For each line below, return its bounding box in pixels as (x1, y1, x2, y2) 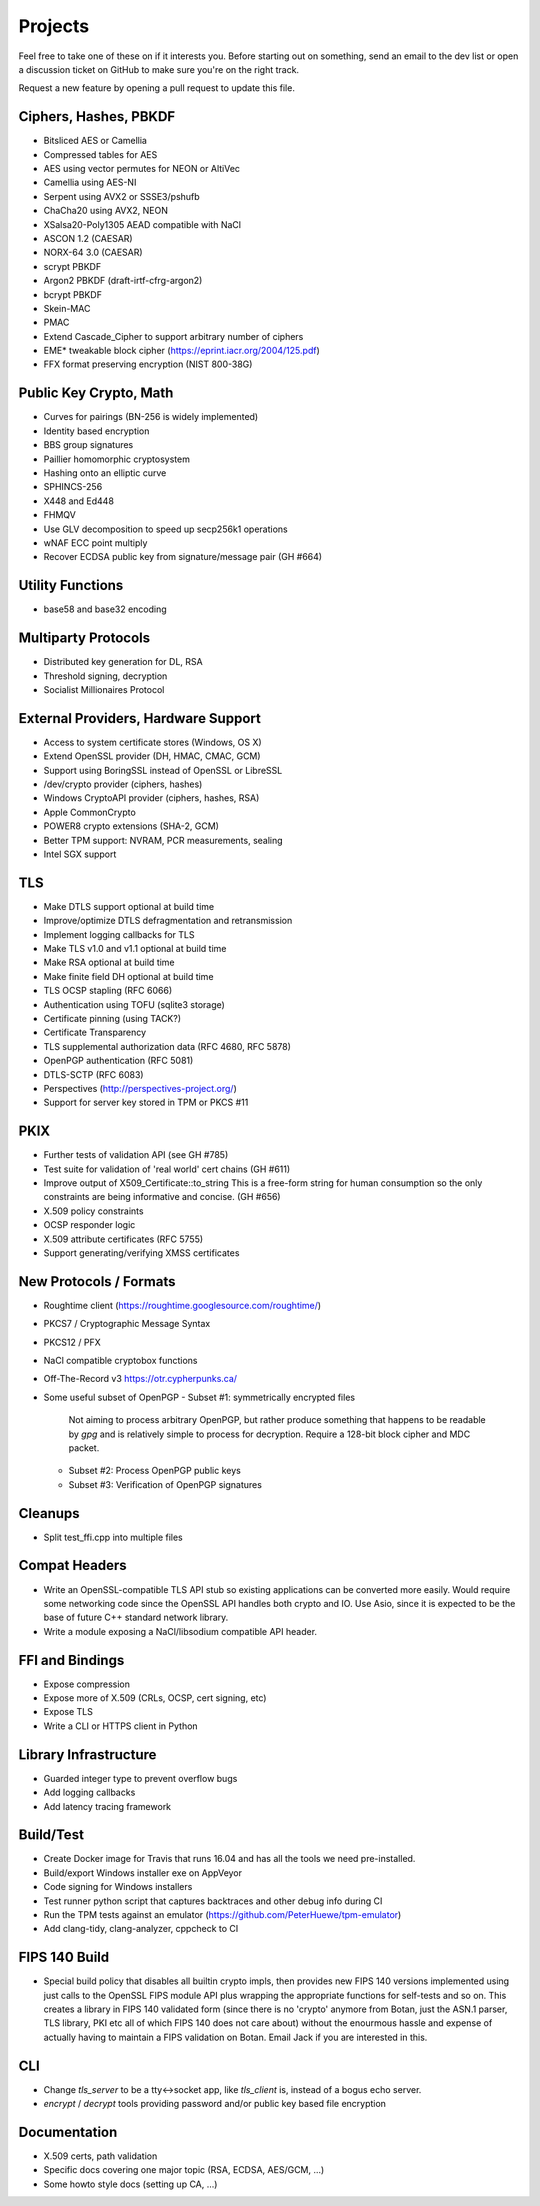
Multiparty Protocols (18, 630, 150, 647)
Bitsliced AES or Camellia (43, 135, 147, 147)
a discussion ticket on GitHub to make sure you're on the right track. (18, 63, 300, 75)
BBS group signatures (43, 439, 134, 451)
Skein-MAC (43, 302, 91, 314)
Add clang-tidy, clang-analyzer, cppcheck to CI (43, 1923, 239, 1935)
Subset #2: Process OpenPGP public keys (68, 1465, 242, 1477)
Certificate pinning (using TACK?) (43, 1012, 182, 1024)
